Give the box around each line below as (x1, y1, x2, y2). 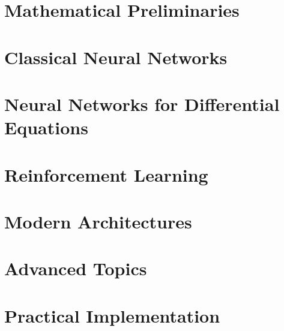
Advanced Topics (4, 256, 147, 281)
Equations (4, 115, 88, 140)
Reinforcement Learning (4, 162, 208, 186)
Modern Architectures (4, 209, 192, 233)
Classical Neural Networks (4, 44, 228, 69)
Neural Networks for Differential (4, 91, 280, 116)
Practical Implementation (4, 303, 220, 327)
